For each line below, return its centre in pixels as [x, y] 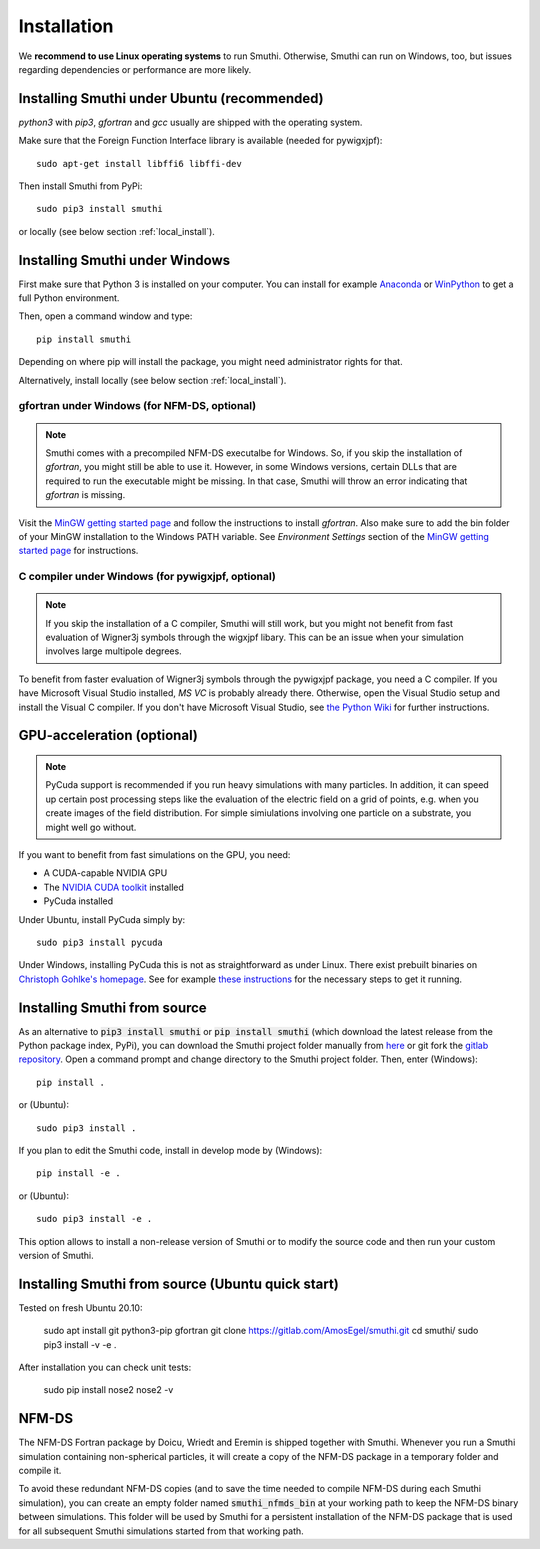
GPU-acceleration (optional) [108, 735]
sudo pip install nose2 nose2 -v [108, 1390]
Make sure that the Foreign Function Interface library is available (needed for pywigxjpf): [200, 141]
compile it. [40, 1471]
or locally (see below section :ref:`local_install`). [116, 231]
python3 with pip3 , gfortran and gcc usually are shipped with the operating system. [190, 122]
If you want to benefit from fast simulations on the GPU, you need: [154, 854]
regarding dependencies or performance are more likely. [135, 69]
